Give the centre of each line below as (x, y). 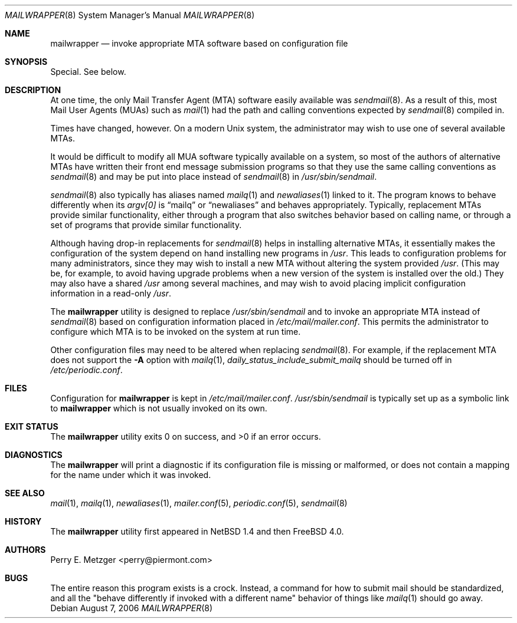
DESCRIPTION (33, 90)
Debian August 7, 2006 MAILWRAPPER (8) (132, 608)
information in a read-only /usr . (111, 293)
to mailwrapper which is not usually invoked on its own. (159, 408)
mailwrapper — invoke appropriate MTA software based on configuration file (199, 43)
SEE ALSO (25, 493)
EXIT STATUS (32, 426)
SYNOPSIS (26, 62)
